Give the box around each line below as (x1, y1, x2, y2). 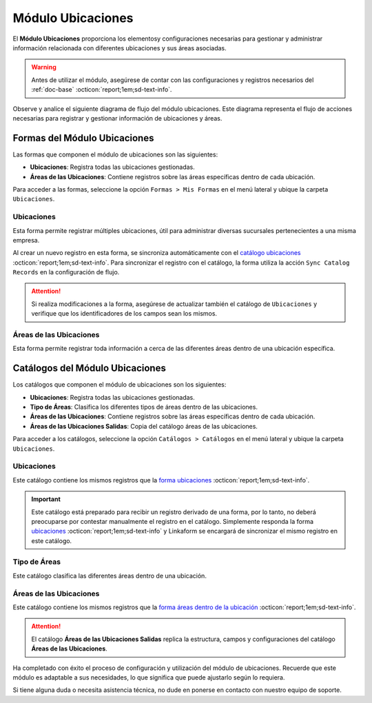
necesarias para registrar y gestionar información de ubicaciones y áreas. (12, 114, 223, 122)
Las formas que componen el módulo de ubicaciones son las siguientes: (12, 150, 218, 159)
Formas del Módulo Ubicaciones (12, 132, 154, 144)
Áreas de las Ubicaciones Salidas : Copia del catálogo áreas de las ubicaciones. (30, 422, 258, 430)
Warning (31, 63, 56, 72)
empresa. (12, 236, 40, 244)
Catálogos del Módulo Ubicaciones (12, 363, 167, 374)
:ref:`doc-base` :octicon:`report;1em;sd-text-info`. (31, 85, 172, 94)
